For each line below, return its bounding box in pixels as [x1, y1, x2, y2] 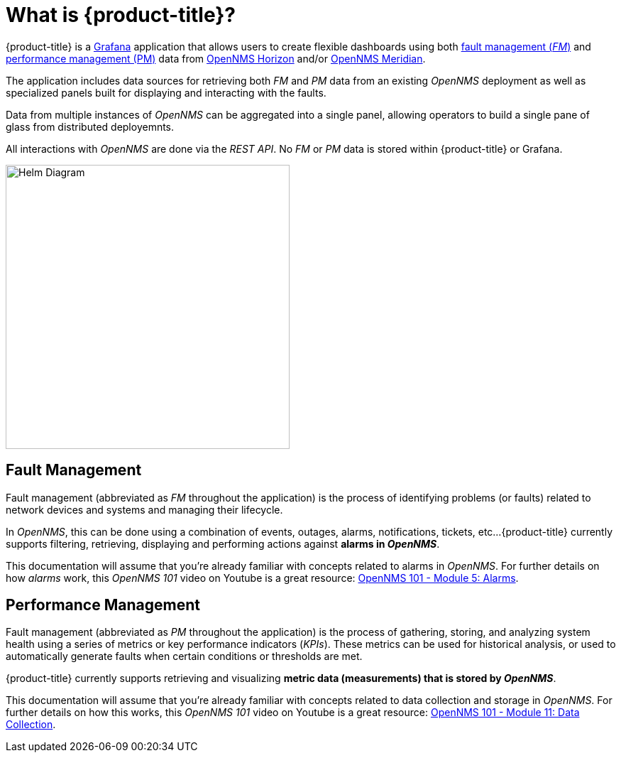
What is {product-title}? [6, 3, 236, 27]
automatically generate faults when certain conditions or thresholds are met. [6, 650, 363, 663]
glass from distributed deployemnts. [6, 120, 175, 133]
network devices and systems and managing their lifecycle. [6, 503, 283, 516]
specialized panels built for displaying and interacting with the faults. [6, 86, 326, 99]
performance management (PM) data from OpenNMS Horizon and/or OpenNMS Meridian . [6, 52, 426, 65]
